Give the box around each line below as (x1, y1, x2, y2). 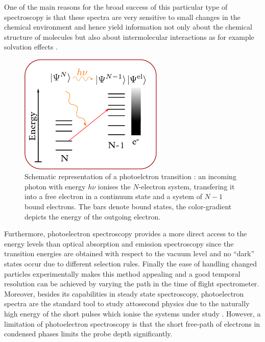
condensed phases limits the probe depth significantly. (4, 328, 173, 339)
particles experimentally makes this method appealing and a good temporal (4, 268, 240, 279)
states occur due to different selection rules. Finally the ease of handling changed (4, 258, 257, 268)
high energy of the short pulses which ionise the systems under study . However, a (4, 308, 261, 319)
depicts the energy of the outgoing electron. (25, 211, 161, 222)
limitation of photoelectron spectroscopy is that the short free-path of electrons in (4, 318, 260, 329)
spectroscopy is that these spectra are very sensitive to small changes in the (4, 11, 240, 22)
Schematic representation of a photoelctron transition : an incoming (25, 171, 236, 182)
